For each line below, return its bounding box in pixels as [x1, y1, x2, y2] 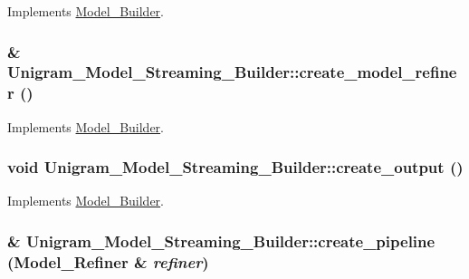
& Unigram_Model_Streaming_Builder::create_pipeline [7, 229, 435, 252]
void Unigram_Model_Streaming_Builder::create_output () [7, 156, 464, 178]
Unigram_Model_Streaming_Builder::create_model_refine [7, 61, 457, 83]
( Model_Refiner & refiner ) [7, 250, 209, 273]
